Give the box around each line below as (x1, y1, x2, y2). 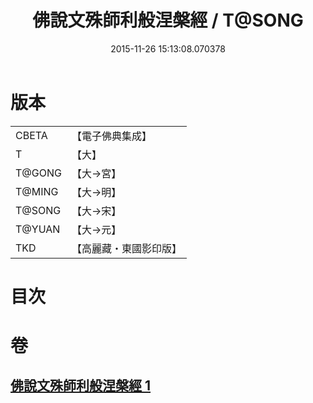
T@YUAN (15, 222, 61, 236)
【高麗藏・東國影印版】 (71, 241, 182, 255)
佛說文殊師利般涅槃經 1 (10, 377, 152, 395)
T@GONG (15, 166, 62, 180)
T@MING (15, 184, 59, 198)
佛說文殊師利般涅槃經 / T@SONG (32, 9, 304, 32)
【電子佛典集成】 (71, 129, 152, 143)
